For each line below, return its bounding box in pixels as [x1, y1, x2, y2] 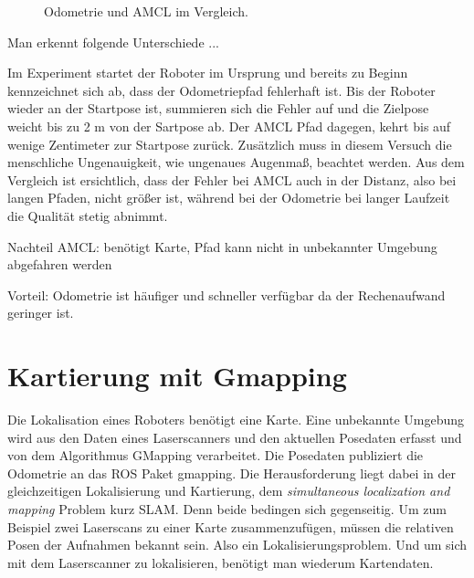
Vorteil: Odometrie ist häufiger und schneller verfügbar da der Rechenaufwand [7, 285, 446, 304]
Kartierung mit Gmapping [7, 357, 347, 394]
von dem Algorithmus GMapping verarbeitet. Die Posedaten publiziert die [7, 446, 424, 465]
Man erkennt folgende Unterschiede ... [7, 32, 219, 51]
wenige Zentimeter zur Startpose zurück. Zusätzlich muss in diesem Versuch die [7, 134, 452, 153]
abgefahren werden [7, 255, 112, 274]
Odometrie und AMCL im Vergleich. [44, 2, 248, 20]
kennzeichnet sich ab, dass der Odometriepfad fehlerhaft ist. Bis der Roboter [7, 80, 436, 100]
